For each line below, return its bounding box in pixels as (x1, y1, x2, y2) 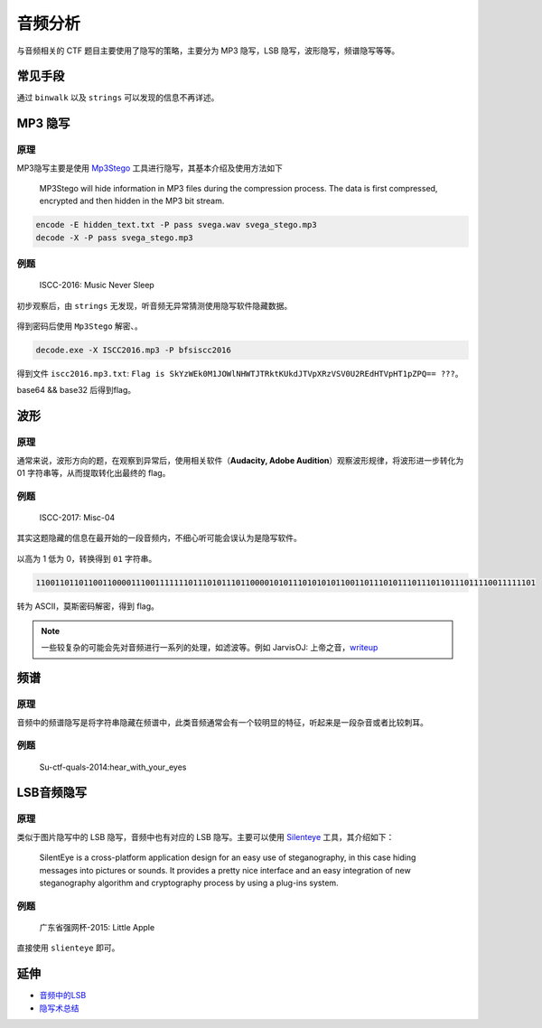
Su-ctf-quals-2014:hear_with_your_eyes (39, 762, 187, 772)
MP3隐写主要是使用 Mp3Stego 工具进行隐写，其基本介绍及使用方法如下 (16, 163, 284, 173)
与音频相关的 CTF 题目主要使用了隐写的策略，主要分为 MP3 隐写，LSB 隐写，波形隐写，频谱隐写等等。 (16, 45, 400, 56)
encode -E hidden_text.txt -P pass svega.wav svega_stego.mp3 (35, 220, 317, 230)
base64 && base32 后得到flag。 (16, 385, 136, 396)
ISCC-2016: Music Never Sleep (39, 280, 155, 291)
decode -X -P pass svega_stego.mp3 (35, 232, 193, 243)
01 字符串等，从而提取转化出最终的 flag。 (16, 468, 171, 478)
